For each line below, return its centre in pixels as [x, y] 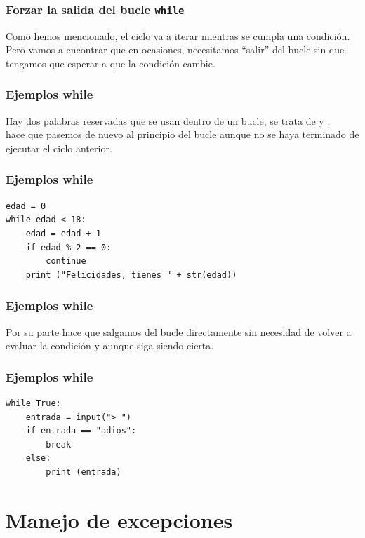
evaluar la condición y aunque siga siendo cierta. [110, 345]
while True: [33, 403]
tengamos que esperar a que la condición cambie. [111, 63]
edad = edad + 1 [64, 233]
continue [66, 261]
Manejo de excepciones [119, 519]
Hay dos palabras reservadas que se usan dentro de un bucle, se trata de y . [168, 120]
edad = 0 [26, 206]
